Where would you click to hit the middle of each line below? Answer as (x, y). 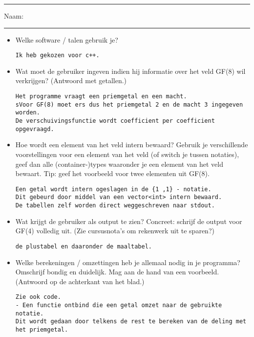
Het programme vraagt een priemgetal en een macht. (101, 97)
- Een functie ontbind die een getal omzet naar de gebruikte (119, 305)
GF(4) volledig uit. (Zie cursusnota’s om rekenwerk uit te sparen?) (115, 231)
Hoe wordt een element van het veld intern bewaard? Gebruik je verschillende (132, 145)
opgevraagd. (35, 129)
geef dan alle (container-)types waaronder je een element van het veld (119, 164)
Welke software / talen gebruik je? (67, 39)
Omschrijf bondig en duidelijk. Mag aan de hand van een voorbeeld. (117, 272)
